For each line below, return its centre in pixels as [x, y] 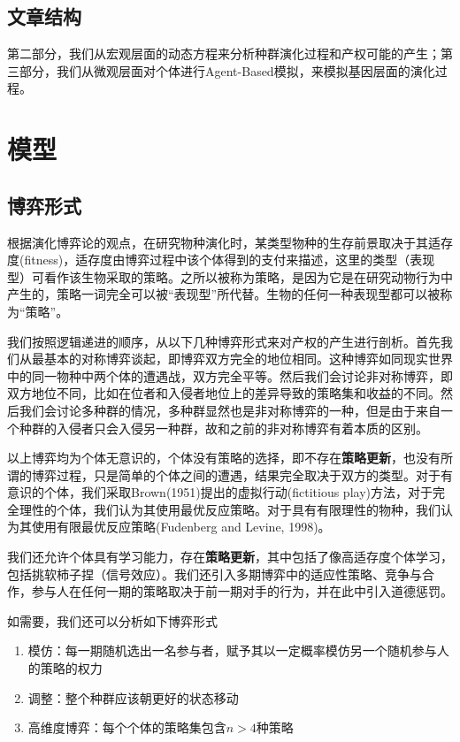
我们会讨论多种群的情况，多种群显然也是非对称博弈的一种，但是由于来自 [230, 410]
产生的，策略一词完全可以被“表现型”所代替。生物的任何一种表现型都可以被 [224, 294]
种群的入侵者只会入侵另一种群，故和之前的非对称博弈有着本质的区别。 [223, 428]
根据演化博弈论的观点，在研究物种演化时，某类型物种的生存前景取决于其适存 [230, 242]
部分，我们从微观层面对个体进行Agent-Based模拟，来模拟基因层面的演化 [227, 70]
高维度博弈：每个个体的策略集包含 [127, 727]
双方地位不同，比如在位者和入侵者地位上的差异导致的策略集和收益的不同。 [224, 393]
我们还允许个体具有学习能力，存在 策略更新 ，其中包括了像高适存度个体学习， [230, 557]
